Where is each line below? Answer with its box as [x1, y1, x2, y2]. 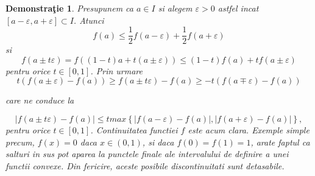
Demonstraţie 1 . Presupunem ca [5, 2, 133, 14]
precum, [5, 135, 35, 148]
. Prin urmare [90, 64, 143, 77]
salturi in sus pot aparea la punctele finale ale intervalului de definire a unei [5, 147, 289, 160]
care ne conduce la [5, 94, 74, 107]
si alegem [158, 2, 193, 14]
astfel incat [218, 2, 259, 14]
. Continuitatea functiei [90, 124, 178, 136]
